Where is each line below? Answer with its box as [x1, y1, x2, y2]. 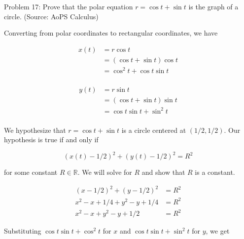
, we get [206, 226, 230, 236]
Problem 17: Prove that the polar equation [4, 1, 133, 11]
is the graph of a [188, 1, 239, 11]
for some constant [4, 167, 58, 177]
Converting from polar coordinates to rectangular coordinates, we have [4, 28, 218, 38]
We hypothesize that [4, 124, 66, 135]
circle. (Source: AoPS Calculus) [4, 11, 99, 21]
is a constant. [195, 167, 235, 177]
